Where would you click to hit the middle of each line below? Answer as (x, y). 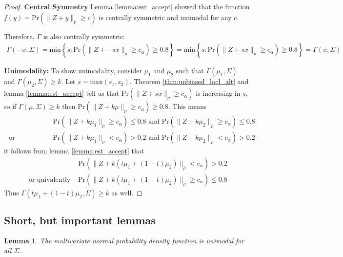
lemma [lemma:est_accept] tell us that (62, 93)
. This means (187, 106)
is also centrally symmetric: (84, 36)
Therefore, (19, 36)
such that (190, 71)
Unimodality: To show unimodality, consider (73, 71)
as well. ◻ (127, 192)
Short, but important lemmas (80, 220)
